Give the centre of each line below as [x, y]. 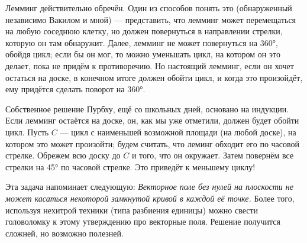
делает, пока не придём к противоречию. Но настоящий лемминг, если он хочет [150, 65]
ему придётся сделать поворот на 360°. [75, 89]
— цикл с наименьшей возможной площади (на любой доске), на [178, 132]
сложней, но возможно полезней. [64, 233]
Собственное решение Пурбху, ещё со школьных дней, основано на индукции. [147, 108]
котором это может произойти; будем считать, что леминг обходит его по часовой [153, 143]
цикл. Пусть [27, 132]
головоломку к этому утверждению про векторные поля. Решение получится [143, 221]
